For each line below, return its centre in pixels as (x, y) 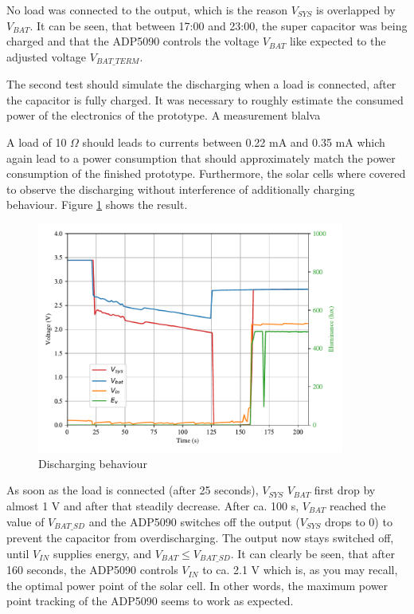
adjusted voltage (47, 56)
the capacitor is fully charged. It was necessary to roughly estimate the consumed (205, 99)
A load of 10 (37, 142)
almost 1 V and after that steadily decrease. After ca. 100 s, (153, 505)
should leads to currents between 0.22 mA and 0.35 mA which (234, 142)
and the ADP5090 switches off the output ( (194, 521)
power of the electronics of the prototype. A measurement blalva (164, 115)
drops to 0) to (358, 521)
